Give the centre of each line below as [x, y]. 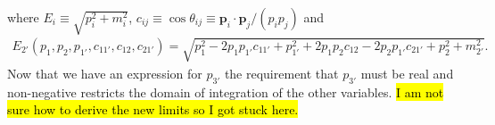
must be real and [407, 73]
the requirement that [281, 73]
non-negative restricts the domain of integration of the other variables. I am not [226, 92]
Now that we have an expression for [105, 73]
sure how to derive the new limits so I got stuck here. [153, 109]
